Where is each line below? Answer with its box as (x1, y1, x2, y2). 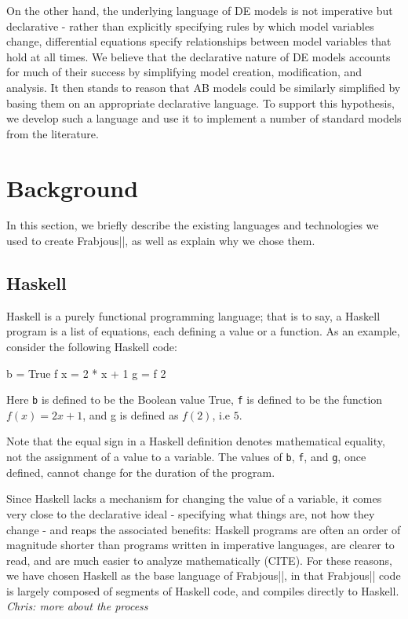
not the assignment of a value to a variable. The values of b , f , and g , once (6, 449, 366, 465)
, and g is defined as (82, 406, 179, 423)
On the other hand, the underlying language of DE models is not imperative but (6, 2, 393, 18)
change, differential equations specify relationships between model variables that (6, 33, 392, 49)
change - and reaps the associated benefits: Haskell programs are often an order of (6, 521, 401, 537)
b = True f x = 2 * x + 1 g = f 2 (6, 364, 166, 381)
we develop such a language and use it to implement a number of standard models (6, 110, 402, 126)
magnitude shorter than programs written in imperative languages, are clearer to (6, 537, 395, 553)
